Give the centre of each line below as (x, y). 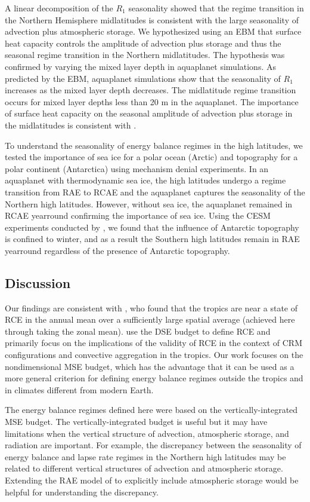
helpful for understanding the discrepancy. (82, 492)
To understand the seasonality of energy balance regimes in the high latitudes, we (154, 145)
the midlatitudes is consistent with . (71, 125)
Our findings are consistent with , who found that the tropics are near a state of (151, 307)
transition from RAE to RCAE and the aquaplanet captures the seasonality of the (155, 192)
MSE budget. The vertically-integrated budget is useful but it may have (136, 422)
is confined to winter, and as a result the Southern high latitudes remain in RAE (152, 239)
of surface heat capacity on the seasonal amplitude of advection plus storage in (149, 113)
